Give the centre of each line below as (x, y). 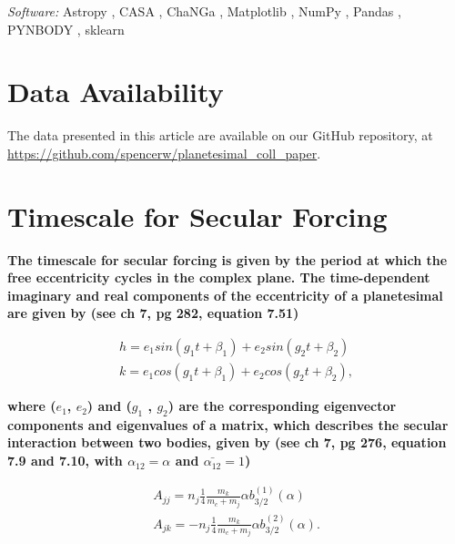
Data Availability (116, 92)
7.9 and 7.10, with (65, 461)
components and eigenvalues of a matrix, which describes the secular (228, 424)
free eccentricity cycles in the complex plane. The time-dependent (219, 277)
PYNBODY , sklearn (66, 29)
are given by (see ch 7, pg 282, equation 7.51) (153, 313)
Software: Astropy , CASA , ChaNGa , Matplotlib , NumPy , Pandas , (204, 11)
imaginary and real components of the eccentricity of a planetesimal (225, 295)
